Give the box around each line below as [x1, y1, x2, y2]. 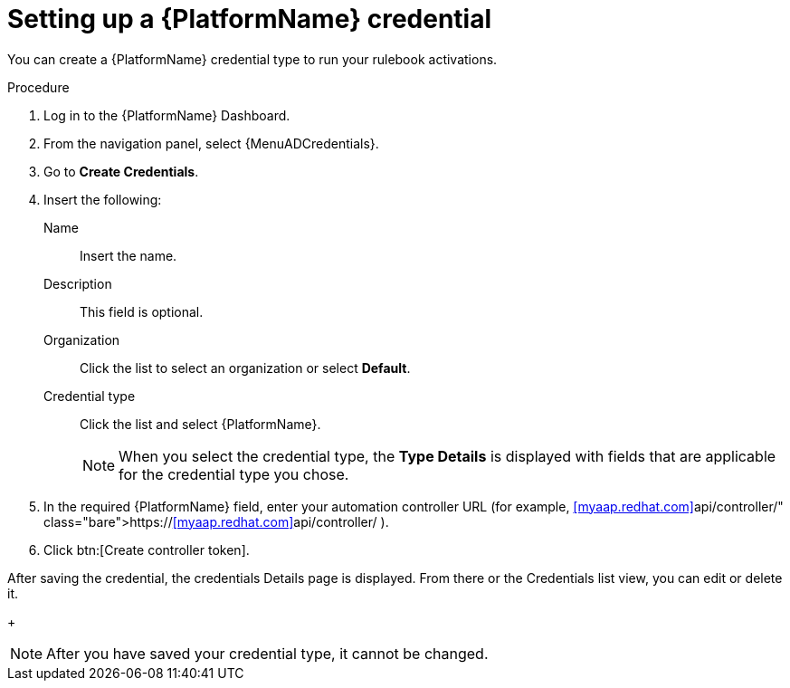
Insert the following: [43, 191, 162, 207]
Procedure [7, 79, 70, 95]
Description [43, 275, 112, 291]
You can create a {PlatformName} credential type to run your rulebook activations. [7, 51, 498, 67]
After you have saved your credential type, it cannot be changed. [46, 644, 489, 663]
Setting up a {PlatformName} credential [7, 4, 492, 34]
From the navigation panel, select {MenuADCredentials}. [43, 135, 379, 151]
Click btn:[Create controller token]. [43, 541, 250, 558]
